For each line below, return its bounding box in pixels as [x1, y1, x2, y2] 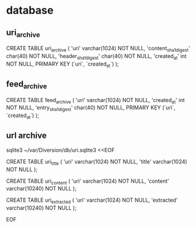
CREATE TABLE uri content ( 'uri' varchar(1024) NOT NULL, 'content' [6, 177, 169, 186]
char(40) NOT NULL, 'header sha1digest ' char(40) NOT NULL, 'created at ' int [6, 52, 187, 61]
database [6, 4, 54, 17]
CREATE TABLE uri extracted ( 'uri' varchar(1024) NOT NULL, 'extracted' [6, 196, 178, 205]
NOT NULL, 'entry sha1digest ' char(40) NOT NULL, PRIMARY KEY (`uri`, [6, 104, 176, 113]
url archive [6, 131, 47, 141]
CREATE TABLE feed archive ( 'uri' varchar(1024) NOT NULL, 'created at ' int [6, 96, 185, 105]
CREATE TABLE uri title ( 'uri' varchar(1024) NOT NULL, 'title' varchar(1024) [6, 158, 188, 167]
